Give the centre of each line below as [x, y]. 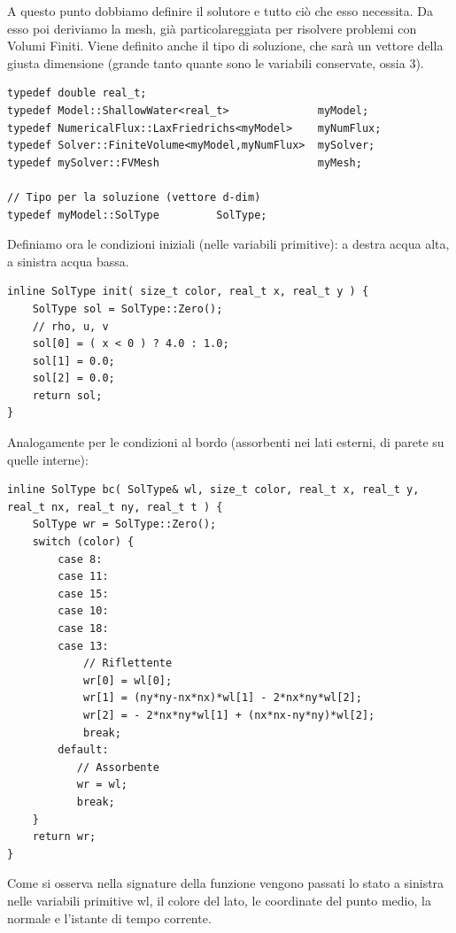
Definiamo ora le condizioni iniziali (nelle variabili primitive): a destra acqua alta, [228, 244]
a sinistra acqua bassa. [68, 261]
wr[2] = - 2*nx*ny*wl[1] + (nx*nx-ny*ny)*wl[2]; [229, 715]
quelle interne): [48, 459]
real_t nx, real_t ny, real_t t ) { [115, 507]
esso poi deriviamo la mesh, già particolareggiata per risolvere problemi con [212, 28]
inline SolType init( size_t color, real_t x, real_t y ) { [188, 292]
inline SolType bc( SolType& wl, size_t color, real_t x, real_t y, [213, 490]
